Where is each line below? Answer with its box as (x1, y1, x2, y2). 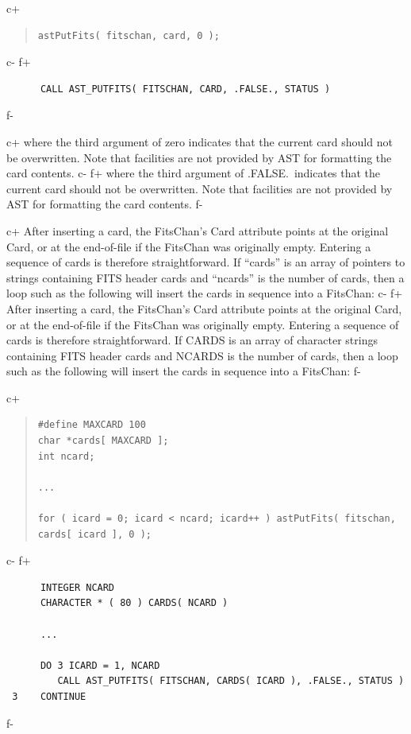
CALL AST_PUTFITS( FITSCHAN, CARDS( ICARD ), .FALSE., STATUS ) (57, 675, 405, 687)
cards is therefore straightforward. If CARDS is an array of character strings (6, 332, 378, 348)
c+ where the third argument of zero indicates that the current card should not (6, 133, 393, 150)
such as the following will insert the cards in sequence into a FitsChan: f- (6, 363, 361, 379)
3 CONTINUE (12, 690, 86, 702)
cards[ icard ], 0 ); (37, 528, 152, 540)
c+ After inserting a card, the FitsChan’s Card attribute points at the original (6, 222, 389, 239)
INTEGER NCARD (40, 581, 115, 593)
